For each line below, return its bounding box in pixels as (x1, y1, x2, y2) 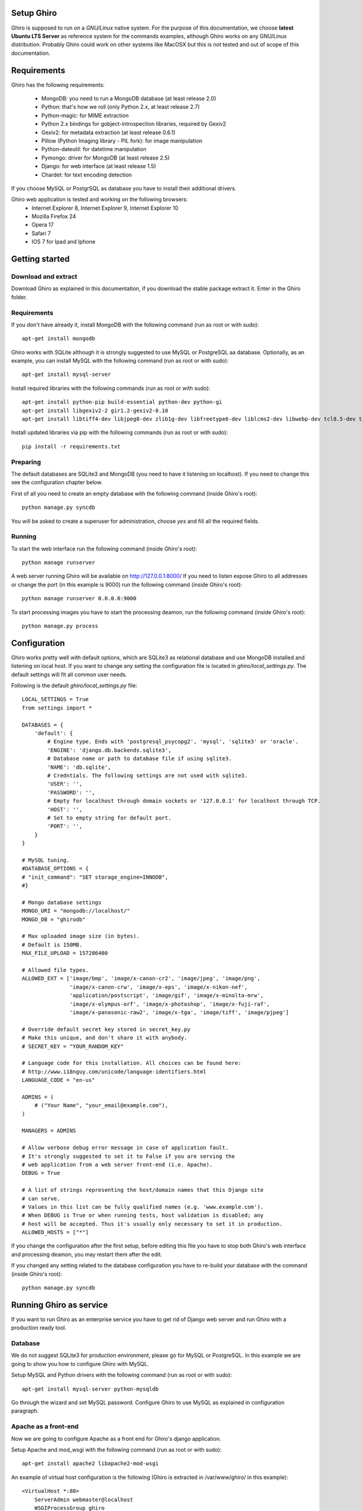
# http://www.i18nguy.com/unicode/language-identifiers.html (22, 1068, 206, 1075)
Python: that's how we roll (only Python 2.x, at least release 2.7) (41, 103, 200, 111)
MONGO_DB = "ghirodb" (22, 916, 86, 923)
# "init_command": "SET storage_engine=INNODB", (22, 873, 168, 881)
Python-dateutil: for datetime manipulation (41, 146, 147, 153)
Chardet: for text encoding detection (41, 171, 132, 178)
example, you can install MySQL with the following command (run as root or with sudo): (11, 357, 229, 364)
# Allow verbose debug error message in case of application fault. (22, 1144, 229, 1151)
